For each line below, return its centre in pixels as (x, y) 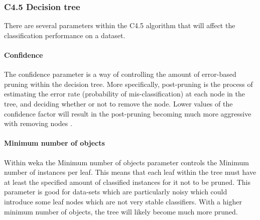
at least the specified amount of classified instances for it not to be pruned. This (127, 182)
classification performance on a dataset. (65, 35)
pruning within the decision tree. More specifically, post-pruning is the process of (128, 84)
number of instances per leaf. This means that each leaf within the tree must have (130, 172)
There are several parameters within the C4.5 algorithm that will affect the (120, 25)
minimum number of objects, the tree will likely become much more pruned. (121, 211)
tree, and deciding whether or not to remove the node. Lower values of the (118, 103)
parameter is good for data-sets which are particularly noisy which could (116, 192)
